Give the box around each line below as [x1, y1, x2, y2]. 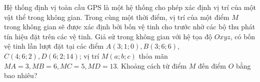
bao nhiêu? [4, 70, 37, 81]
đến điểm [197, 60, 226, 71]
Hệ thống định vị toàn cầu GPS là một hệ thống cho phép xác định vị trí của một [4, 2, 256, 12]
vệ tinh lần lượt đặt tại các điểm [4, 41, 104, 51]
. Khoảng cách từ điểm [116, 60, 187, 71]
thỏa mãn [138, 50, 168, 61]
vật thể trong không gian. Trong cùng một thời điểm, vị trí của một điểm [4, 11, 229, 22]
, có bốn [230, 31, 255, 41]
